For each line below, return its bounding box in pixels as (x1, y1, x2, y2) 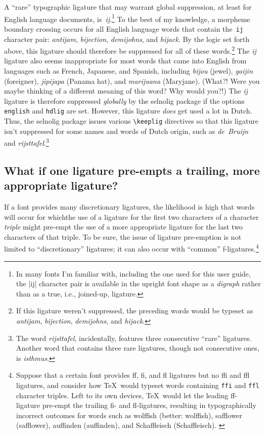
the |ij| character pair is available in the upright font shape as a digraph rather (16, 278, 261, 289)
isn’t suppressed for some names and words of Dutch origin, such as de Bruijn (4, 125, 249, 136)
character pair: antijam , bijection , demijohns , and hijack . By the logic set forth (4, 33, 250, 44)
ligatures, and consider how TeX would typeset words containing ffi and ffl (16, 380, 259, 391)
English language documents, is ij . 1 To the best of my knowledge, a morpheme (4, 12, 250, 24)
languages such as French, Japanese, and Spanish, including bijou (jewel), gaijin (4, 65, 253, 76)
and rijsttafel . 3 (4, 136, 49, 148)
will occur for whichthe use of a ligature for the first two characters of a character (4, 211, 259, 222)
